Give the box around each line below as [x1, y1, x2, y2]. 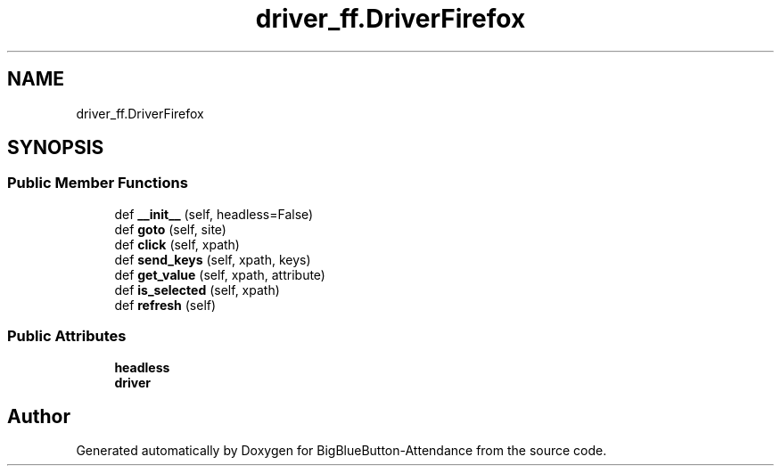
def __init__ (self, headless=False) [114, 206, 314, 222]
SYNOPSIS [7, 136, 104, 159]
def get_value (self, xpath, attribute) [114, 266, 325, 282]
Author [7, 404, 70, 428]
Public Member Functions [7, 174, 188, 192]
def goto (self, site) [114, 221, 226, 237]
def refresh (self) [114, 297, 217, 313]
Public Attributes [7, 327, 127, 346]
